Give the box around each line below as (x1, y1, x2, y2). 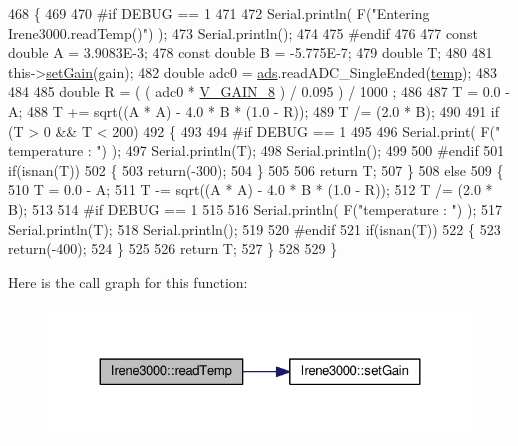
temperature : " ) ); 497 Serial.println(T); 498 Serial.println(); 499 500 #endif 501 (8, 140, 505, 161)
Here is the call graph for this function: (8, 271, 248, 292)
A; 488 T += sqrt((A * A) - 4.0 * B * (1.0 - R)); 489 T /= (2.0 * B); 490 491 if (8, 100, 500, 121)
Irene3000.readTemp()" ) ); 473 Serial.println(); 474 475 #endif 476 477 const (8, 22, 478, 43)
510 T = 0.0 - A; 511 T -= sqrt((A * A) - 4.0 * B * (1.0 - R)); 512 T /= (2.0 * (8, 179, 493, 200)
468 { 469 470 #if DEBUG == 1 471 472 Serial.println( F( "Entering (8, 3, 430, 23)
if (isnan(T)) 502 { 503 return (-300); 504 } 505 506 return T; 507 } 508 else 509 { (8, 159, 504, 180)
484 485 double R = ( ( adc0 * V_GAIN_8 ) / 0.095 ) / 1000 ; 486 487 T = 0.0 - (8, 81, 510, 102)
